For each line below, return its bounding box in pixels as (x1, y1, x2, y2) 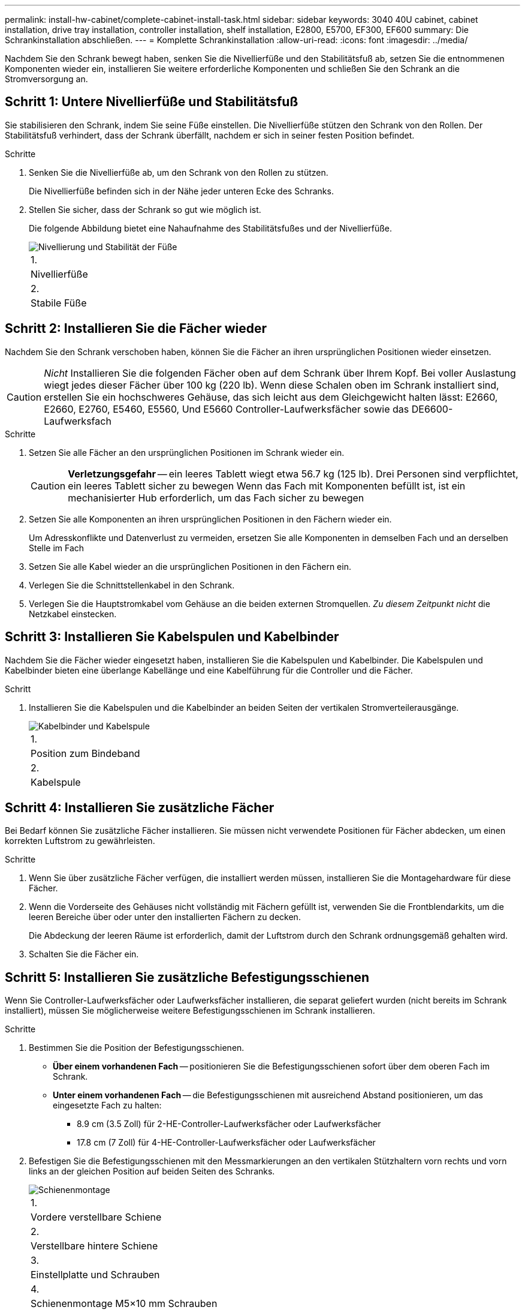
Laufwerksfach (44, 414, 111, 427)
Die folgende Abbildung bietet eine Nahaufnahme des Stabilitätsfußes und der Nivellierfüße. (29, 223, 393, 233)
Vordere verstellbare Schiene (31, 1211, 162, 1224)
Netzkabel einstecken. (29, 608, 117, 619)
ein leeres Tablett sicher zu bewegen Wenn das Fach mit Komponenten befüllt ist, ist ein (68, 479, 466, 492)
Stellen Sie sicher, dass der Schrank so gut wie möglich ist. (29, 204, 261, 215)
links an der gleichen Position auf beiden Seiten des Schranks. (29, 1166, 275, 1177)
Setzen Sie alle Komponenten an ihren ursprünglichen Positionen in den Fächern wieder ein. (29, 513, 392, 524)
